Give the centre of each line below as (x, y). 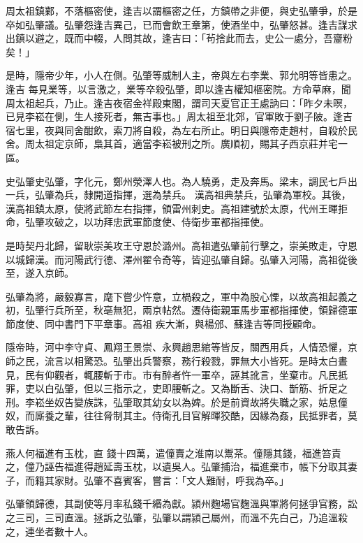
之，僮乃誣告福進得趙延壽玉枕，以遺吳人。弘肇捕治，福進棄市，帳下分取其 (177, 466)
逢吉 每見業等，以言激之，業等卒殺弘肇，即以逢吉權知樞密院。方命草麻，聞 (178, 88)
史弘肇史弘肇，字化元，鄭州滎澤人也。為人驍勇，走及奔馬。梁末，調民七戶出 (181, 181)
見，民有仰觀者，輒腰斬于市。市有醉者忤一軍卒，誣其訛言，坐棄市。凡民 (172, 374)
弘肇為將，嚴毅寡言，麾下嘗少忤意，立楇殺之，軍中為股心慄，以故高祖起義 (177, 296)
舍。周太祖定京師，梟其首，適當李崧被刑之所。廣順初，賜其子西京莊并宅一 (177, 144)
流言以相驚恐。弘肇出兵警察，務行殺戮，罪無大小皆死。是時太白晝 (196, 361)
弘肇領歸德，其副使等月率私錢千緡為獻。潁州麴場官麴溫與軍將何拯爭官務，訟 (181, 504)
